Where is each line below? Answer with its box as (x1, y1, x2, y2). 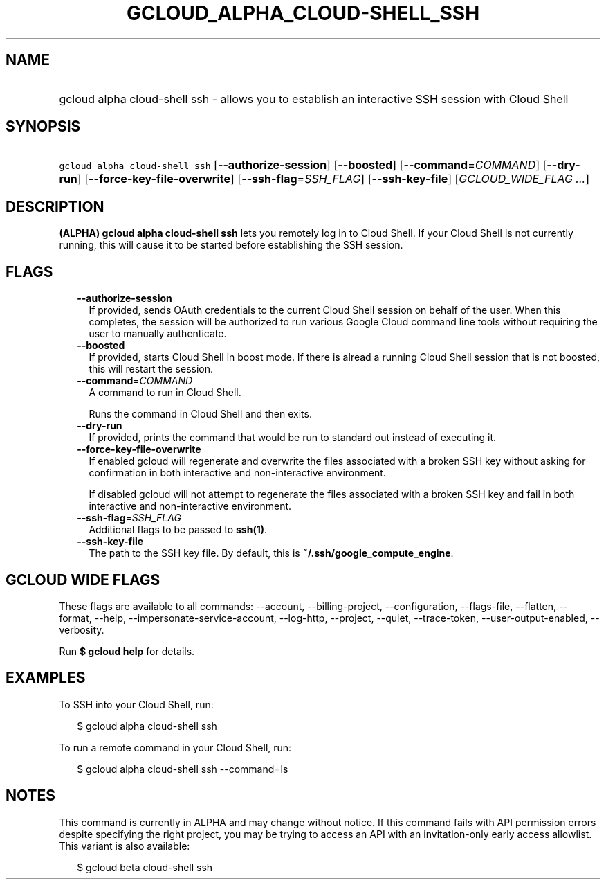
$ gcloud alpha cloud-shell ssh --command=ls (77, 762, 288, 775)
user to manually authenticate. (89, 328, 227, 340)
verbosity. (59, 623, 104, 636)
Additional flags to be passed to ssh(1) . (89, 524, 268, 536)
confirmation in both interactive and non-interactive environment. (89, 467, 386, 479)
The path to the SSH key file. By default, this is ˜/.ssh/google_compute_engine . (89, 547, 454, 560)
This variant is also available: (59, 839, 190, 852)
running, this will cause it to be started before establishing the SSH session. (59, 239, 403, 251)
